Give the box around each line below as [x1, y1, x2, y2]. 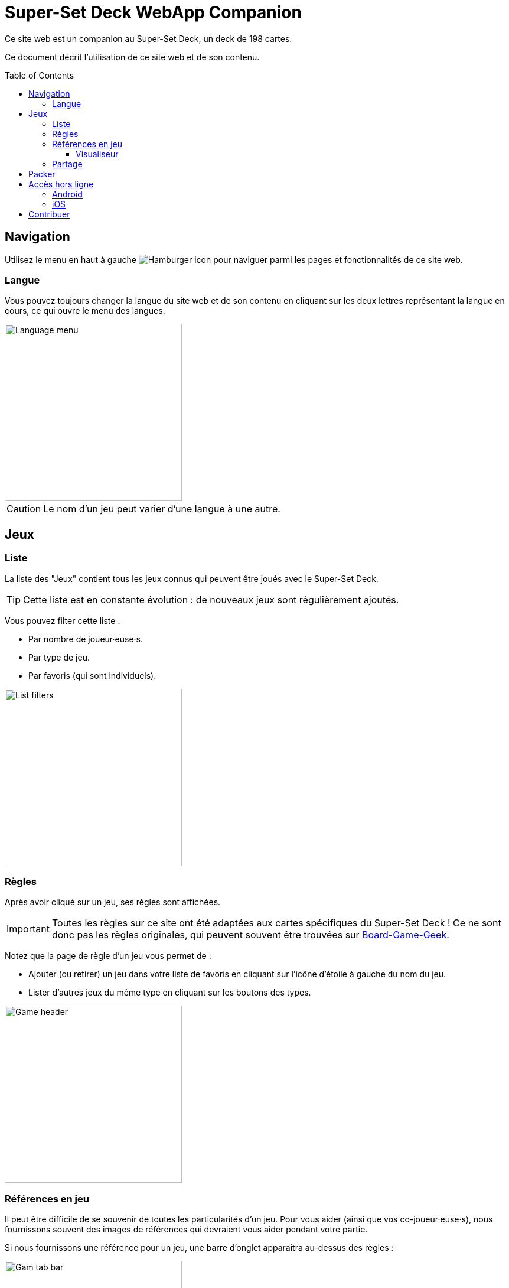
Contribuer [28, 209, 70, 219]
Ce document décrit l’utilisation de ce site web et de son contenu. [5, 51, 260, 62]
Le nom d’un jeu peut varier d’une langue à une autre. [43, 503, 280, 515]
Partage [52, 158, 83, 169]
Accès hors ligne [28, 178, 94, 189]
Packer [28, 168, 56, 179]
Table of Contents [5, 70, 74, 80]
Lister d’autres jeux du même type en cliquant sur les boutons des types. [28, 987, 311, 998]
